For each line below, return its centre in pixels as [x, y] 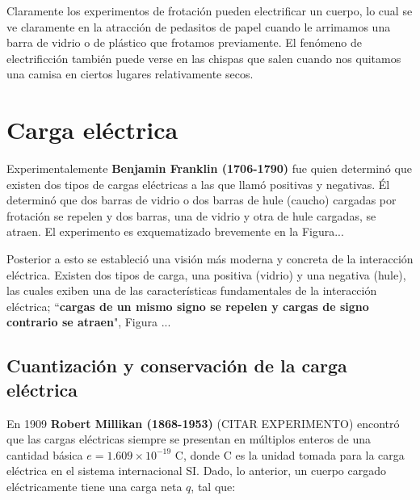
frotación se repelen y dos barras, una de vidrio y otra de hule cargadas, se [191, 215]
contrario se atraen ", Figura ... [89, 322]
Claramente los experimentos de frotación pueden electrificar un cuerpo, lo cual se [210, 11]
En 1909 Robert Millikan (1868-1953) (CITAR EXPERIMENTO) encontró [203, 423]
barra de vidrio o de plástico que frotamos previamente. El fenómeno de [184, 42]
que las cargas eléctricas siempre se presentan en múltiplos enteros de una [189, 439]
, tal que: [213, 486]
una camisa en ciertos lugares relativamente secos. [130, 74]
